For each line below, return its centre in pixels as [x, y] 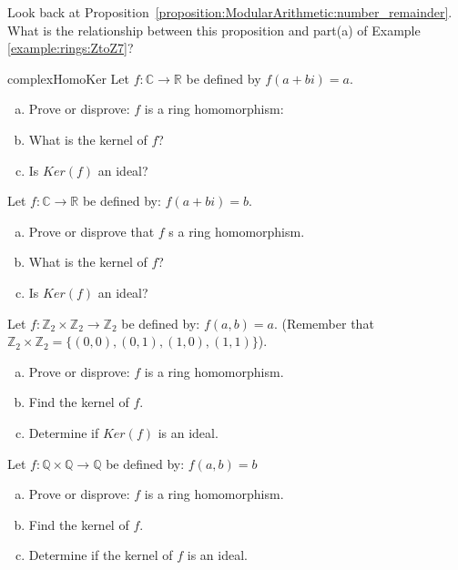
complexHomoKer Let [68, 78]
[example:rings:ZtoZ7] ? [71, 48]
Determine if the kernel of [101, 555]
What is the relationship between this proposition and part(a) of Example [214, 30]
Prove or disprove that [92, 231]
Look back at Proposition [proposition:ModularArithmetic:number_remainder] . [230, 12]
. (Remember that [324, 323]
